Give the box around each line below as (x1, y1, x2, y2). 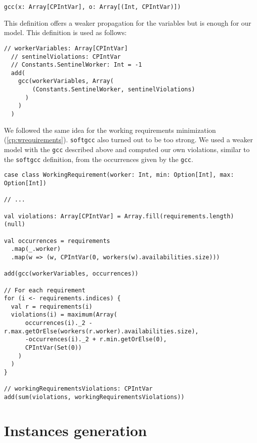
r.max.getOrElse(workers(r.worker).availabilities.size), (4, 327, 199, 335)
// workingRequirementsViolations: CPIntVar (4, 385, 153, 393)
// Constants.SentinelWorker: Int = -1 (11, 61, 142, 69)
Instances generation (4, 420, 147, 440)
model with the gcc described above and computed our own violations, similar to (4, 144, 250, 154)
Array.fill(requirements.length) (124, 212, 234, 220)
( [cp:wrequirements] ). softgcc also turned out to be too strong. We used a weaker (4, 134, 253, 145)
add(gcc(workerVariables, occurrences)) (4, 270, 139, 278)
